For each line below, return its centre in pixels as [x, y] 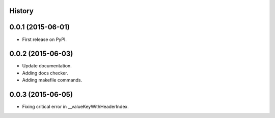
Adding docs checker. [45, 73]
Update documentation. [47, 66]
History [22, 11]
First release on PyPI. [45, 39]
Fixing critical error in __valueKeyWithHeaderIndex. [76, 107]
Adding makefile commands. [52, 80]
